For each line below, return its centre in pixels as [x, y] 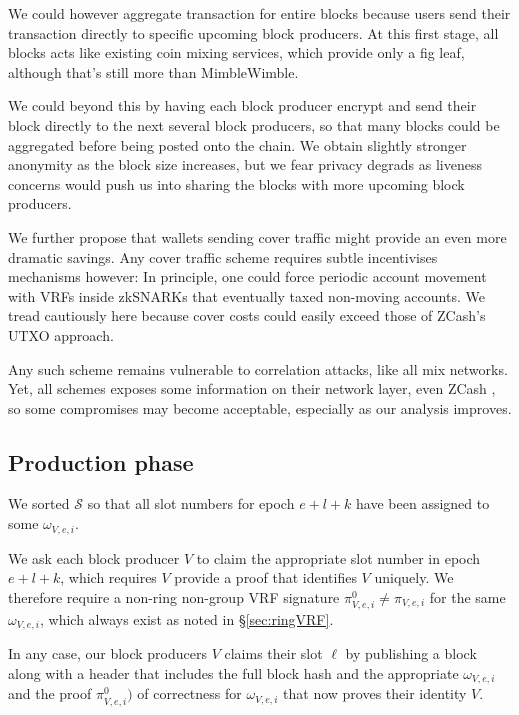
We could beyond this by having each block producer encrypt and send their [242, 105]
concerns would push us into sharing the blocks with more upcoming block [236, 183]
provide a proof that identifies [265, 577]
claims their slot [273, 653]
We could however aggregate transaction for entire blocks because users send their [259, 13]
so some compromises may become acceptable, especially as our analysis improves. [260, 407]
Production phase [101, 461]
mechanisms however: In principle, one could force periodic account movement [247, 276]
